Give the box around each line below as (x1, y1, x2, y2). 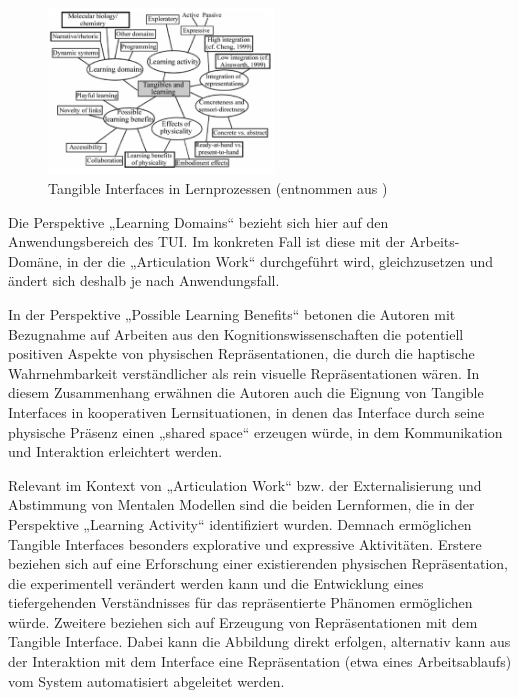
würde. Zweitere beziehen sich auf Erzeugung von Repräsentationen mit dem (8, 611, 478, 632)
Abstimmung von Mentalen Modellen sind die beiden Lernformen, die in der (8, 494, 475, 515)
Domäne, (8, 250, 63, 271)
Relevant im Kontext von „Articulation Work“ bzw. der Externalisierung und (8, 474, 482, 495)
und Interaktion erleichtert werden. (8, 441, 223, 462)
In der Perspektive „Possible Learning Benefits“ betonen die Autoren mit (8, 303, 456, 324)
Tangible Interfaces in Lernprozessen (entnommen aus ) (48, 178, 388, 198)
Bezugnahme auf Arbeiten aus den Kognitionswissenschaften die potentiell (8, 323, 464, 344)
